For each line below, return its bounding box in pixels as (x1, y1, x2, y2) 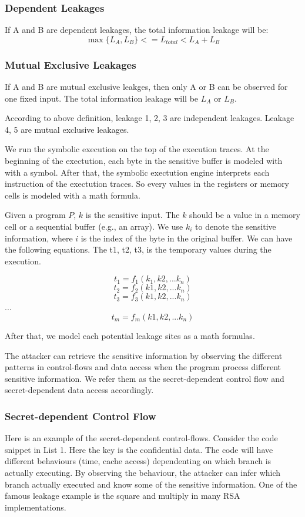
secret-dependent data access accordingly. (5, 384, 154, 396)
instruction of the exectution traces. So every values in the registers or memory (5, 177, 290, 190)
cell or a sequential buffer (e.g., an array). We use (5, 220, 183, 232)
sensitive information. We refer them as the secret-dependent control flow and (5, 372, 284, 384)
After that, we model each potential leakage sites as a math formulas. (5, 329, 255, 341)
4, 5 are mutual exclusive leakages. (5, 123, 129, 135)
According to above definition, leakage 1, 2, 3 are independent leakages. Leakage (5, 112, 294, 124)
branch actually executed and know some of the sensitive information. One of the (5, 478, 297, 490)
